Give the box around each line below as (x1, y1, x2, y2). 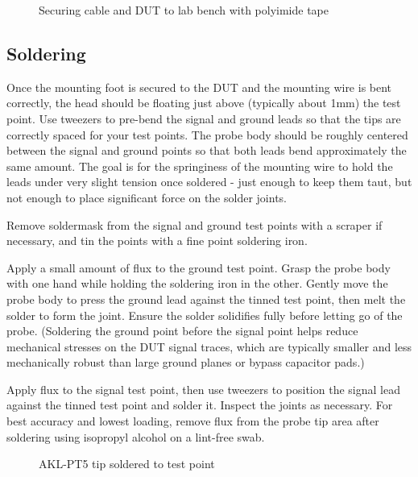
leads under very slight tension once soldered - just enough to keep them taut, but (6, 173, 412, 190)
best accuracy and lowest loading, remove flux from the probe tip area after (6, 413, 379, 429)
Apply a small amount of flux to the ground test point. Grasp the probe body (6, 259, 391, 276)
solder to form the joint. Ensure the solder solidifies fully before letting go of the (6, 306, 403, 323)
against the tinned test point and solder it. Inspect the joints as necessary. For (6, 396, 393, 413)
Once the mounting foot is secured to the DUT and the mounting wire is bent (6, 78, 392, 95)
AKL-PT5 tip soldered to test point (39, 455, 215, 472)
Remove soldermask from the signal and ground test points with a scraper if (6, 216, 383, 233)
